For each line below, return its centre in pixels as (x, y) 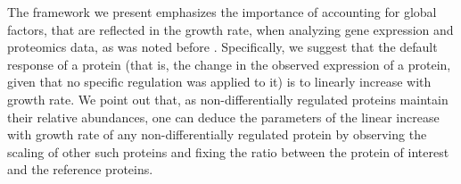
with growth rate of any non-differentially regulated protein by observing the (217, 134)
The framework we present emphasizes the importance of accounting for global (222, 12)
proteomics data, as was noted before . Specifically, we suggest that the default (222, 47)
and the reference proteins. (80, 169)
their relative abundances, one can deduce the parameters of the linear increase (223, 117)
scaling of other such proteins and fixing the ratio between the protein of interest (228, 151)
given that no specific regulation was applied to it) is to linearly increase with (219, 82)
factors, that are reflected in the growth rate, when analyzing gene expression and (230, 29)
